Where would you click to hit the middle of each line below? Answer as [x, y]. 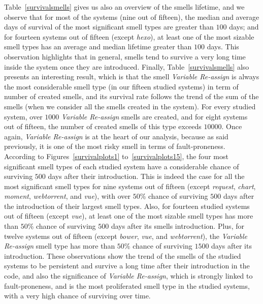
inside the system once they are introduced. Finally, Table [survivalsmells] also [127, 66]
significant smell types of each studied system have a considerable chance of [122, 166]
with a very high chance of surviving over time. [77, 296]
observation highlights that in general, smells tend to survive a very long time [125, 56]
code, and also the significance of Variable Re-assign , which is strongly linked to [128, 276]
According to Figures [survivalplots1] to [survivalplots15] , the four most [116, 156]
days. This [223, 47]
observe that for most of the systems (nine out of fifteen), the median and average [132, 17]
